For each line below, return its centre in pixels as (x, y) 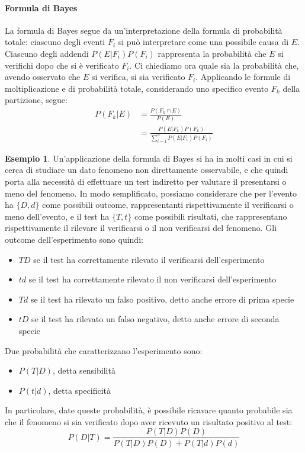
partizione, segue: (36, 100)
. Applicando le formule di (243, 77)
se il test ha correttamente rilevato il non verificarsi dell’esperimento (152, 279)
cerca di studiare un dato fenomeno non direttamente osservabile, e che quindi (147, 170)
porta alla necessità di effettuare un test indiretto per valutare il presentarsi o (146, 181)
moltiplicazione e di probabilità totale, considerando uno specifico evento (137, 88)
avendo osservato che (43, 77)
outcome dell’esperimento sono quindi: (74, 239)
